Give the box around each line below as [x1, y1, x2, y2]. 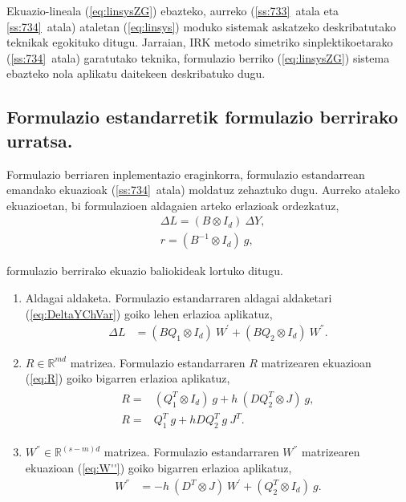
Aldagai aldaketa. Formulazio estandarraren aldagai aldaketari [25, 289, 332, 306]
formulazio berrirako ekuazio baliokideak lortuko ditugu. [6, 262, 283, 279]
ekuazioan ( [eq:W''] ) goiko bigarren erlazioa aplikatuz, [25, 459, 292, 476]
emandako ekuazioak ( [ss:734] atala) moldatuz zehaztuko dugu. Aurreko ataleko [6, 181, 400, 198]
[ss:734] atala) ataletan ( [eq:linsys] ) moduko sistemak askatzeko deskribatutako [6, 18, 396, 34]
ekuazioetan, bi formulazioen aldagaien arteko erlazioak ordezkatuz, [6, 196, 339, 213]
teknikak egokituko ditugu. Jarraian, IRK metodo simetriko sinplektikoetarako [6, 34, 393, 51]
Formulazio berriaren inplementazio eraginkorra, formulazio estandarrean [6, 165, 365, 182]
